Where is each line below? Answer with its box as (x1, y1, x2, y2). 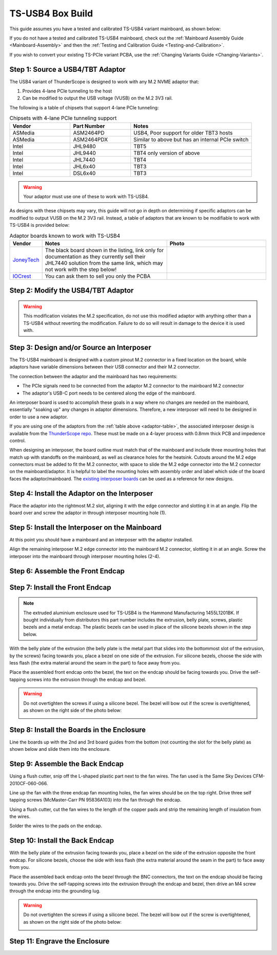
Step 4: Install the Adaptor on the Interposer (9, 489, 153, 498)
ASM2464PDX (73, 136, 108, 143)
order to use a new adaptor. (9, 414, 68, 420)
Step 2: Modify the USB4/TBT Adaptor (9, 286, 134, 295)
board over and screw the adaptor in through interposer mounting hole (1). (9, 510, 167, 516)
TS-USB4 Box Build (9, 8, 93, 19)
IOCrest (12, 272, 31, 280)
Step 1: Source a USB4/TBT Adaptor (9, 65, 126, 74)
